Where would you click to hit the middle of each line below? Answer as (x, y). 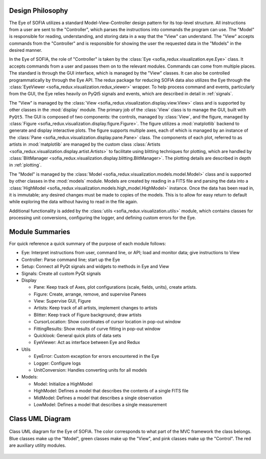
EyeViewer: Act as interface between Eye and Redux (87, 343)
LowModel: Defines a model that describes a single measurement (100, 404)
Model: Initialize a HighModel (63, 384)
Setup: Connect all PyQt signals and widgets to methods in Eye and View (95, 267)
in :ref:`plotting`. (25, 165)
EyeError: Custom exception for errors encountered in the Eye (97, 356)
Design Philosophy (39, 11)
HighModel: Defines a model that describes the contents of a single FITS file (111, 391)
